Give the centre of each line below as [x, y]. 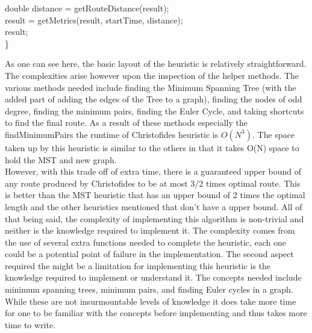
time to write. [30, 324]
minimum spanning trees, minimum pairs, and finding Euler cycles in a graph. [149, 289]
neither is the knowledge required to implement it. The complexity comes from [150, 230]
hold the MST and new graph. [61, 159]
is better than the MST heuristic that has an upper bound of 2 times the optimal [155, 195]
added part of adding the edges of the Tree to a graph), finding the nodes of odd [154, 99]
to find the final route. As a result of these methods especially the [126, 123]
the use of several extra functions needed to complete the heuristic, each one [146, 242]
